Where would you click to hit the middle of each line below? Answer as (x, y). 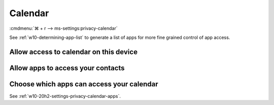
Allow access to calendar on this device (74, 52)
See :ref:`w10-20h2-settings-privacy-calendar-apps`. (65, 96)
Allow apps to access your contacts (67, 68)
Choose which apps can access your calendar (84, 84)
